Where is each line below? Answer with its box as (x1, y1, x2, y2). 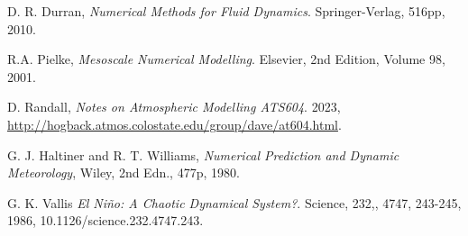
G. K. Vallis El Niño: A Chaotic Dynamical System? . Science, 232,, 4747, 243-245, (7, 193, 462, 212)
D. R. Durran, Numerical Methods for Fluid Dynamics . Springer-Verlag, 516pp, (7, 2, 445, 20)
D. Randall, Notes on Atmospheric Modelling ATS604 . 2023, (7, 97, 341, 116)
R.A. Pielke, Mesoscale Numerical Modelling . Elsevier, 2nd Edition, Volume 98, (7, 50, 445, 68)
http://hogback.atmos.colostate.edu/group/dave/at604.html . (7, 114, 342, 133)
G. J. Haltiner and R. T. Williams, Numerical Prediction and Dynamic (7, 145, 399, 164)
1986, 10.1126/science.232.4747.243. (7, 211, 204, 230)
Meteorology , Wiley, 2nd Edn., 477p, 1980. (7, 163, 240, 182)
